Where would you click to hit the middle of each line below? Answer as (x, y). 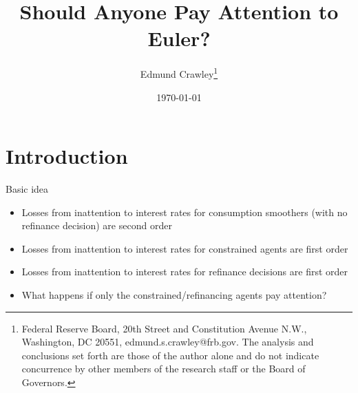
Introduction (67, 156)
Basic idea (27, 189)
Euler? (179, 38)
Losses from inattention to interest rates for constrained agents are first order (185, 248)
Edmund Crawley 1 (179, 73)
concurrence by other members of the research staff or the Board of (164, 369)
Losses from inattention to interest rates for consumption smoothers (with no (185, 212)
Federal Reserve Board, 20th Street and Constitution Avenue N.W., (164, 328)
